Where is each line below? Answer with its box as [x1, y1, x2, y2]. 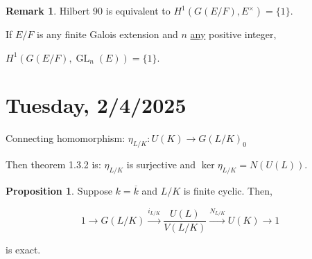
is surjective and [126, 157, 196, 172]
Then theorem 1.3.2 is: [6, 157, 101, 172]
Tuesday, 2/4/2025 [6, 91, 187, 119]
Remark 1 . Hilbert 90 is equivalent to [6, 3, 171, 17]
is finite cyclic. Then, [183, 183, 272, 197]
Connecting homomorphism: [6, 131, 125, 145]
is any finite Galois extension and [37, 27, 178, 41]
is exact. [6, 242, 41, 256]
